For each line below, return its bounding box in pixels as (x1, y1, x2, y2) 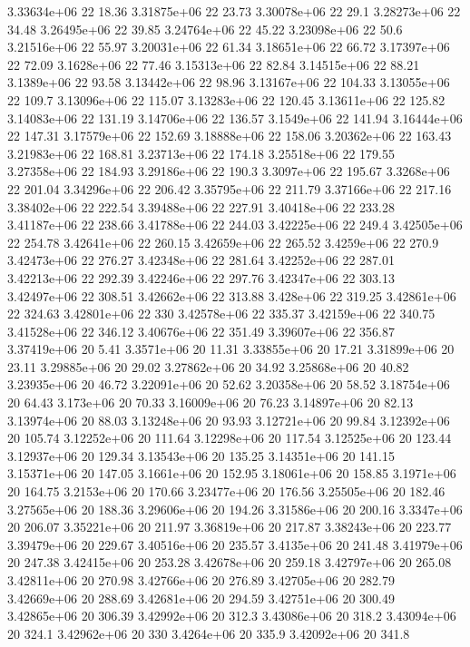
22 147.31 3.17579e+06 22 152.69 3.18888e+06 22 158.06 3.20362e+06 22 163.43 (7, 126, 452, 145)
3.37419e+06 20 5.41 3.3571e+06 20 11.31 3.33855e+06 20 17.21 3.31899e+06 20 (7, 339, 455, 358)
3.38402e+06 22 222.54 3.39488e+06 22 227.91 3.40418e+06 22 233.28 (7, 197, 395, 216)
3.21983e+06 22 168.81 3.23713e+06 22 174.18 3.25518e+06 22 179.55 (7, 143, 395, 162)
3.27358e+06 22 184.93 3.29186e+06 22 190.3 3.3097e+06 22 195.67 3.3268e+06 (7, 162, 450, 181)
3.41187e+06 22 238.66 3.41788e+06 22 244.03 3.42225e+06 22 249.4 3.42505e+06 (7, 215, 463, 234)
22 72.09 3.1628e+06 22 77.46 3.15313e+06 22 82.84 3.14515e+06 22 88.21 (7, 54, 420, 74)
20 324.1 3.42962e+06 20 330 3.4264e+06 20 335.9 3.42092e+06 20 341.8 (7, 623, 410, 642)
